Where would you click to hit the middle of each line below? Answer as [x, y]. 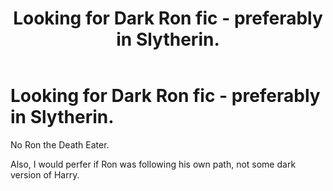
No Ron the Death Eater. [60, 144]
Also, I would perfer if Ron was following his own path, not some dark [153, 164]
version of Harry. [45, 174]
